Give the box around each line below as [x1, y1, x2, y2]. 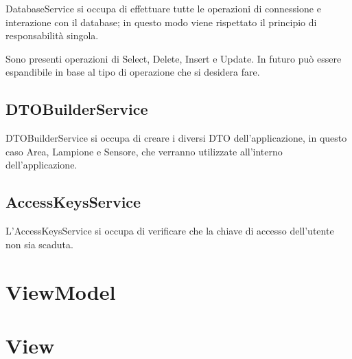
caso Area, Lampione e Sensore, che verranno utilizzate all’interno [5, 144, 283, 158]
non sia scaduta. [5, 237, 73, 251]
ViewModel [5, 277, 116, 305]
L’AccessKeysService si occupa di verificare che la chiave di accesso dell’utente [5, 224, 334, 238]
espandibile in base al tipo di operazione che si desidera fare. [5, 65, 260, 79]
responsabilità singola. [5, 28, 99, 43]
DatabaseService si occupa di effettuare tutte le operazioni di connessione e [5, 1, 321, 15]
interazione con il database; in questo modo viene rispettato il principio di [5, 14, 317, 29]
